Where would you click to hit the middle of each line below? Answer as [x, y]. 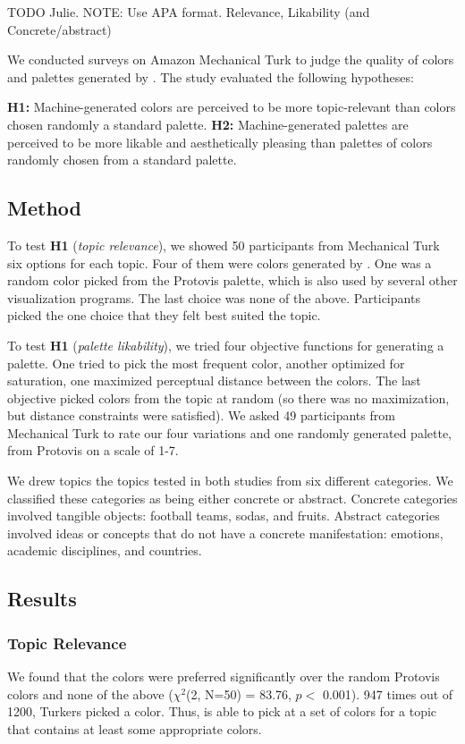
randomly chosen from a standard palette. [122, 160]
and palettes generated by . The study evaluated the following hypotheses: [211, 76]
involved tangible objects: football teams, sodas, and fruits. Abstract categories [224, 516]
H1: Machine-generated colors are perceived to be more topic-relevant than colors [232, 107]
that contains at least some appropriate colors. [135, 728]
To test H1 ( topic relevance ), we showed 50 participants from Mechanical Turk [224, 245]
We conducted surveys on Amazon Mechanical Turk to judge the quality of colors [231, 59]
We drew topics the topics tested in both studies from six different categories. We [230, 481]
